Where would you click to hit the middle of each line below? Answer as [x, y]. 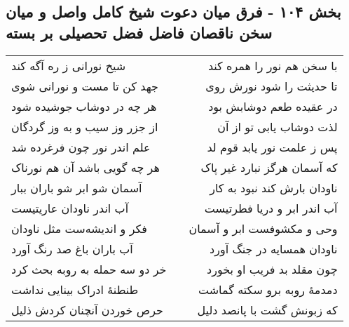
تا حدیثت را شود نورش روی [272, 86]
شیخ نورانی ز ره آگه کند [69, 65]
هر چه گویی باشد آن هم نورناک [85, 167]
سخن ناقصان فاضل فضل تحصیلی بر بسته [139, 32]
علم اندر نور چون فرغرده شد [81, 147]
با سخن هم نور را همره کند [273, 65]
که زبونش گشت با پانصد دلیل [267, 309]
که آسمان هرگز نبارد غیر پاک [269, 167]
